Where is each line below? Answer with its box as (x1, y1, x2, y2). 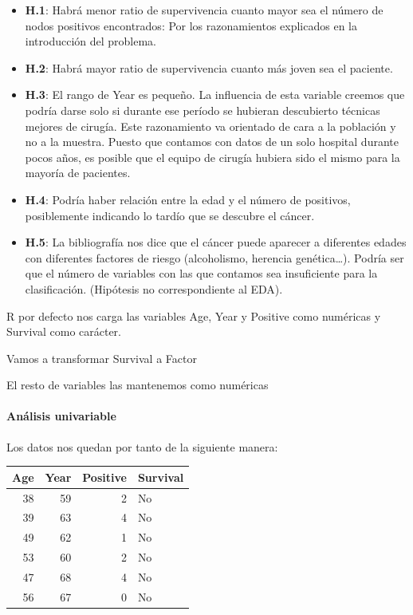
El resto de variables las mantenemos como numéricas (6, 376, 269, 393)
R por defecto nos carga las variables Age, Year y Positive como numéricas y (6, 307, 381, 324)
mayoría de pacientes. (25, 164, 131, 181)
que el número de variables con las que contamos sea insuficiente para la (25, 265, 378, 282)
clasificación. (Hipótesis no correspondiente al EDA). (25, 280, 283, 297)
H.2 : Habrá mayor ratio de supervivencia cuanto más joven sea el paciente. (25, 59, 393, 76)
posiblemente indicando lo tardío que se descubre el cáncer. (25, 207, 315, 223)
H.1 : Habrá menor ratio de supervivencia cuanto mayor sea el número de (25, 2, 383, 18)
